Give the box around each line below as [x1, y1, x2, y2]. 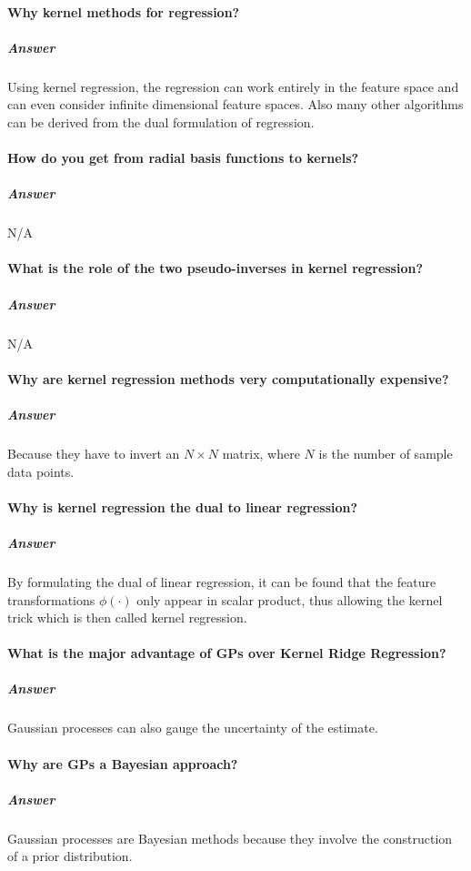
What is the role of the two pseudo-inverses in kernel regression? [7, 258, 424, 278]
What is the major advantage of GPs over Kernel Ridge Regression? [7, 643, 446, 663]
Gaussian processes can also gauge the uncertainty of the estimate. [7, 718, 378, 737]
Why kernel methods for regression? [7, 2, 240, 21]
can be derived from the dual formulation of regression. [7, 112, 315, 131]
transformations [7, 590, 95, 609]
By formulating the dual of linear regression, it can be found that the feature [7, 572, 436, 591]
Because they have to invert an [7, 443, 180, 462]
